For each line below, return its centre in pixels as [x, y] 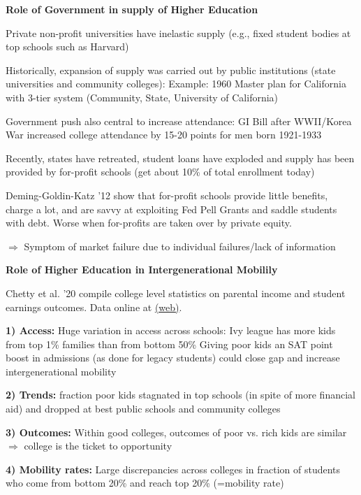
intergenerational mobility [61, 371]
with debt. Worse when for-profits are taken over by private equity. [149, 223]
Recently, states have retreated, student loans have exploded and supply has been [180, 158]
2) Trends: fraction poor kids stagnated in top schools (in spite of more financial [180, 395]
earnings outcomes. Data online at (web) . [94, 307]
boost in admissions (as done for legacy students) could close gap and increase [173, 358]
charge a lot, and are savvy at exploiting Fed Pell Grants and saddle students [171, 209]
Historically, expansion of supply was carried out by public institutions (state [171, 70]
